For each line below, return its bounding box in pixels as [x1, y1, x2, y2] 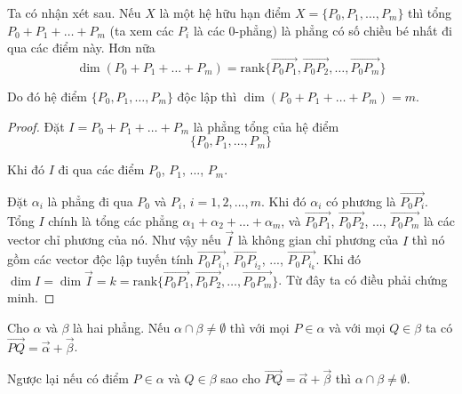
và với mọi [329, 318, 386, 336]
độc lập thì [177, 87, 237, 105]
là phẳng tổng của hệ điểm [193, 117, 339, 135]
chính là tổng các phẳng [48, 211, 179, 229]
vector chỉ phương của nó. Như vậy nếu [7, 230, 221, 249]
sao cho [220, 369, 261, 388]
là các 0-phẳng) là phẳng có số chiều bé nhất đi [193, 20, 452, 39]
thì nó [411, 230, 445, 249]
